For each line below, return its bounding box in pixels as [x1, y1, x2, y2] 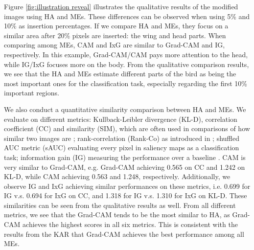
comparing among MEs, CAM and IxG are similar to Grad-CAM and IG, [4, 40, 225, 50]
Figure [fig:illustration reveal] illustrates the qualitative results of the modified [4, 1, 238, 11]
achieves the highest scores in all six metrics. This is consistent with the [23, 219, 238, 229]
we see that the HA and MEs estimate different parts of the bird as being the [4, 68, 236, 79]
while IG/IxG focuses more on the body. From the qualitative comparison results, [4, 59, 249, 69]
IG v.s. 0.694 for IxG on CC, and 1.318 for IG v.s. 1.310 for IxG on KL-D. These [4, 190, 247, 201]
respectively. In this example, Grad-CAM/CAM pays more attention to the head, [4, 49, 248, 59]
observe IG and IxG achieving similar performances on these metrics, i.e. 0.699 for [4, 181, 251, 191]
